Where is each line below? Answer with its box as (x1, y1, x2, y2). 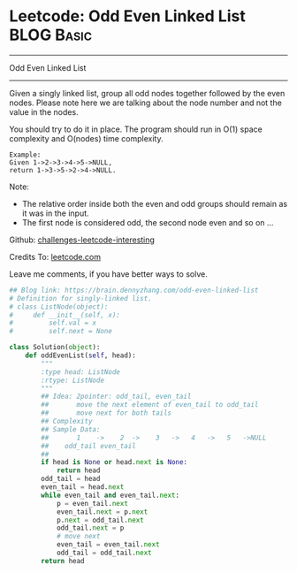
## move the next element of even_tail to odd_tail (41, 401, 259, 409)
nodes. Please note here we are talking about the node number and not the (9, 97, 283, 108)
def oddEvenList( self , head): (25, 351, 137, 360)
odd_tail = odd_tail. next (56, 548, 152, 558)
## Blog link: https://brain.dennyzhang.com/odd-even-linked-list (9, 286, 259, 294)
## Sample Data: (41, 424, 101, 434)
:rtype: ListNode (41, 376, 104, 385)
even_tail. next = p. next (56, 507, 148, 516)
